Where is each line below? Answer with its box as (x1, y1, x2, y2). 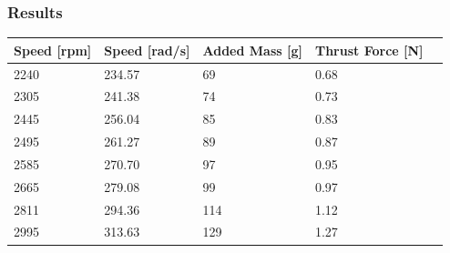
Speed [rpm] (14, 40, 92, 59)
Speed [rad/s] (104, 40, 190, 59)
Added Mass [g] (202, 40, 302, 59)
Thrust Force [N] (314, 40, 424, 59)
